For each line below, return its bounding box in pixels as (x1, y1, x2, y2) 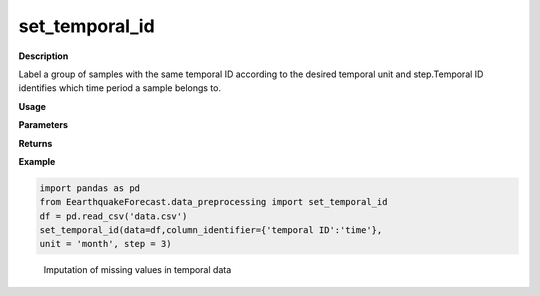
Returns (18, 137, 53, 149)
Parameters (18, 119, 69, 131)
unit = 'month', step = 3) (39, 238, 172, 250)
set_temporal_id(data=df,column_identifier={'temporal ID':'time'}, (39, 225, 383, 236)
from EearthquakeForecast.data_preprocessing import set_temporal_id (39, 196, 388, 208)
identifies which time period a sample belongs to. (18, 82, 222, 94)
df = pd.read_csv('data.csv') (39, 210, 188, 222)
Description (18, 50, 69, 62)
